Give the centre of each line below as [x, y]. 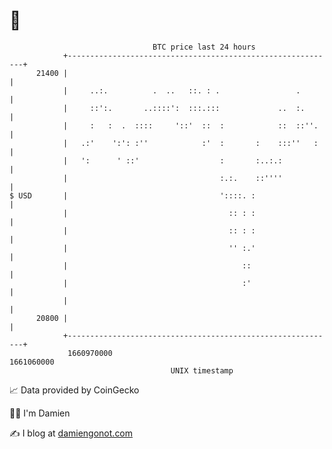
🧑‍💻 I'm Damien [40, 413]
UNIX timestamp [202, 370]
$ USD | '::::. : [132, 195]
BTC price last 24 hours [204, 47]
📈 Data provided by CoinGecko [74, 390]
